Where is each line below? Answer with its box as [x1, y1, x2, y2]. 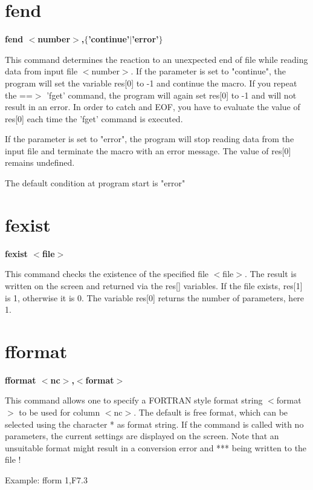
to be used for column [19, 406, 100, 419]
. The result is [244, 267, 297, 280]
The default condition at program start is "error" [5, 177, 186, 189]
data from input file [5, 65, 78, 77]
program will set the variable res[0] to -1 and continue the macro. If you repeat [5, 76, 297, 89]
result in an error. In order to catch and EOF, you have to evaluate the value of [5, 100, 300, 113]
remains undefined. [5, 156, 75, 169]
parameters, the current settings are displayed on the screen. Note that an [5, 430, 279, 442]
